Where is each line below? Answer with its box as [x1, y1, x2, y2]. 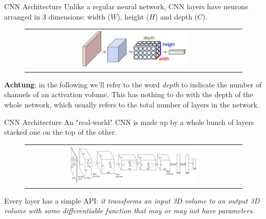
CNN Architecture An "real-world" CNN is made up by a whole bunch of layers [4, 116, 254, 127]
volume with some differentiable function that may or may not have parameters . [4, 205, 255, 216]
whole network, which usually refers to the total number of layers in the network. [4, 99, 259, 109]
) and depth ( [155, 11, 198, 22]
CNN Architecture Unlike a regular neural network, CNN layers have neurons [4, 1, 248, 11]
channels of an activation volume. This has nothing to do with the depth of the [4, 89, 253, 100]
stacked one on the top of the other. [4, 126, 117, 137]
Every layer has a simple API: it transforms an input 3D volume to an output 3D [4, 195, 260, 206]
